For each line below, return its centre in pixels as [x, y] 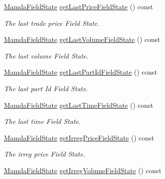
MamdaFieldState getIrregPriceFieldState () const [79, 137]
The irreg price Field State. [45, 154]
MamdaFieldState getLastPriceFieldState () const [79, 6]
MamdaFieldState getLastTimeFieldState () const [79, 105]
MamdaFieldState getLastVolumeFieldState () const [82, 39]
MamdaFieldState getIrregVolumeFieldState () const [83, 170]
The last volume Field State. [46, 55]
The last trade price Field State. [52, 23]
